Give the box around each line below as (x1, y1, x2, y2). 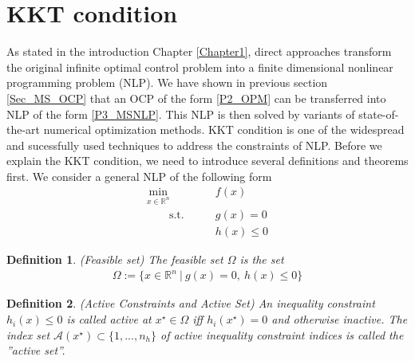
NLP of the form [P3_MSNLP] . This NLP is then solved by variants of (6, 105, 355, 122)
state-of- (358, 105, 399, 122)
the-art (6, 121, 41, 138)
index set (6, 326, 50, 343)
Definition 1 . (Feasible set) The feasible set (6, 251, 223, 268)
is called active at (66, 311, 152, 328)
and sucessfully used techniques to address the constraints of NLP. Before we (6, 136, 382, 153)
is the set (239, 251, 284, 268)
